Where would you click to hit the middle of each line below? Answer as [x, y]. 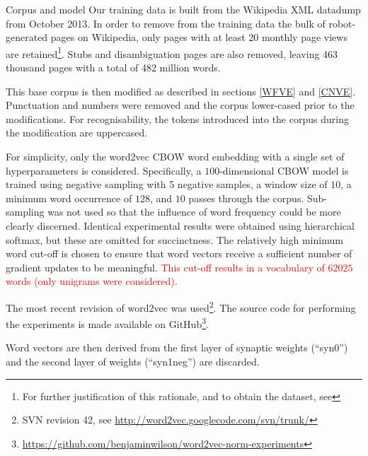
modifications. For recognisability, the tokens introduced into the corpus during [177, 118]
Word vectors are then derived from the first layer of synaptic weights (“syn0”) [177, 347]
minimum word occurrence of [69, 198]
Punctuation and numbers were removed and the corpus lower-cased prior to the [180, 105]
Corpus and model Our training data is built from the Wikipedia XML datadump [183, 9]
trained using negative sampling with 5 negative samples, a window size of [167, 184]
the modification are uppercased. [77, 133]
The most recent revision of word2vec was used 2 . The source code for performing [181, 306]
